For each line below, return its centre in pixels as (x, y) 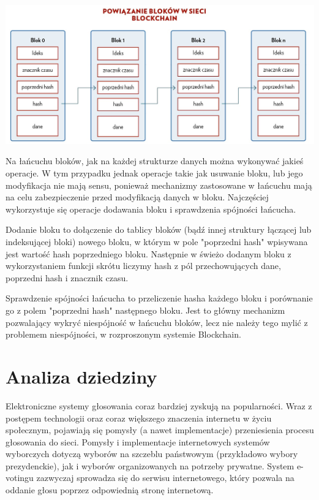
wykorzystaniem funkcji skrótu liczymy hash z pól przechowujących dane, (143, 266)
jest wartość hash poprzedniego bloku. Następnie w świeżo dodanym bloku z (148, 253)
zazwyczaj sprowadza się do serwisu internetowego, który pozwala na (165, 478)
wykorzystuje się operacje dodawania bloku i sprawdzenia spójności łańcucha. (151, 209)
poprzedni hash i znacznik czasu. (67, 277)
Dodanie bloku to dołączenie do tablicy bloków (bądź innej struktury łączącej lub (159, 229)
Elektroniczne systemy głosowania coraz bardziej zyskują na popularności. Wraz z (159, 405)
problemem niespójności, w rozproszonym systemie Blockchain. (123, 334)
